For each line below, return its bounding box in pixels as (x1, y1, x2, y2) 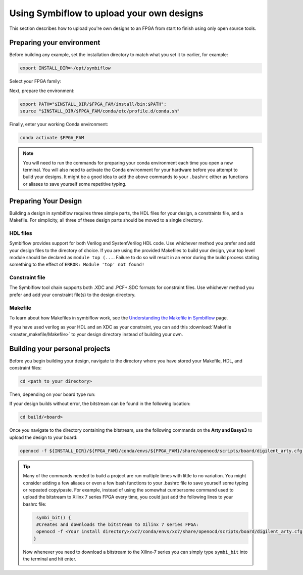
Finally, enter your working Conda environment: (9, 121, 109, 128)
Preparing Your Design (9, 196, 82, 205)
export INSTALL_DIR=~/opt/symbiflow (20, 65, 111, 71)
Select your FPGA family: (9, 78, 62, 85)
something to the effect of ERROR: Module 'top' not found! (9, 261, 145, 268)
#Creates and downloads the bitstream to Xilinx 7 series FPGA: (36, 522, 199, 527)
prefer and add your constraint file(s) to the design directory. (9, 292, 136, 298)
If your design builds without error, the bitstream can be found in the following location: (9, 400, 191, 407)
